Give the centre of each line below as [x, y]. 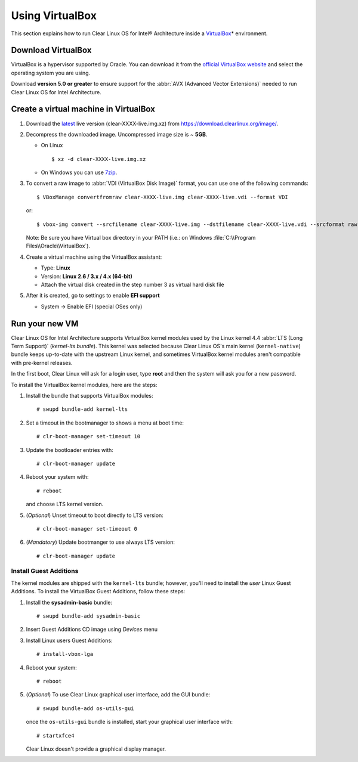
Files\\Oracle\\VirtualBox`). [58, 246]
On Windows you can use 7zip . [79, 172]
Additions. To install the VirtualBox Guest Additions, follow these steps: [98, 591]
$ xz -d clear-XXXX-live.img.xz [99, 159]
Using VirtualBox [54, 16]
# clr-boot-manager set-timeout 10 [89, 436]
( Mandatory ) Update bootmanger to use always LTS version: [101, 542]
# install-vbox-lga [65, 654]
